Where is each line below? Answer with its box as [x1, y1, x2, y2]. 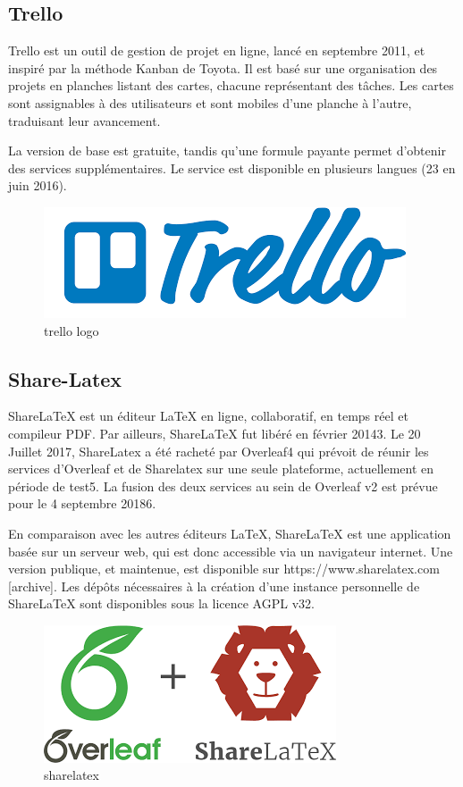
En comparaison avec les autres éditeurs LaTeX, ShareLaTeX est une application [8, 523, 451, 542]
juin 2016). [8, 176, 67, 195]
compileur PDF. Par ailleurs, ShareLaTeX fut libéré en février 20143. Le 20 [8, 423, 421, 442]
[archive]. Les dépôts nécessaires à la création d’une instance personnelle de [8, 576, 420, 595]
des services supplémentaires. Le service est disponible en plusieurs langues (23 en [8, 158, 456, 177]
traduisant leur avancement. [8, 111, 161, 130]
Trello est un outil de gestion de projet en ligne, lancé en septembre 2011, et [8, 41, 425, 60]
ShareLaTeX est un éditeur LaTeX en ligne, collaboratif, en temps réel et [8, 406, 408, 425]
